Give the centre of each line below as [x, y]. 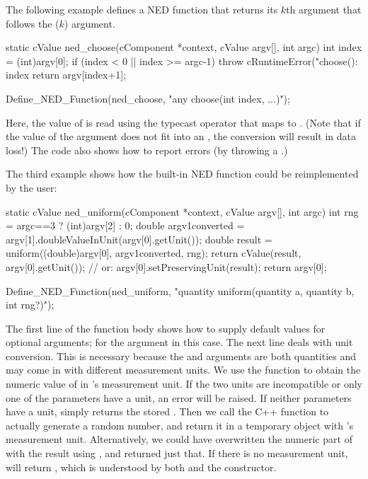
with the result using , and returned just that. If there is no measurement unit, [177, 453]
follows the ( [33, 23]
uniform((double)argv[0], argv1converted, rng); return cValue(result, [154, 253]
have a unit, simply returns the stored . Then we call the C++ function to [167, 411]
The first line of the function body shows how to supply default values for [166, 328]
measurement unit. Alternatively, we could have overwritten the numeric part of [179, 439]
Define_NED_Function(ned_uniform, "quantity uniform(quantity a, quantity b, [180, 290]
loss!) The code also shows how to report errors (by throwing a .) [147, 150]
